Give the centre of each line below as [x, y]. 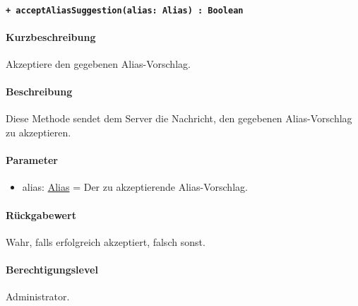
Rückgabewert [41, 214]
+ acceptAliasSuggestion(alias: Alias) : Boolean [125, 10]
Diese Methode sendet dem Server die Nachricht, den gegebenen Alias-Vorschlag [179, 118]
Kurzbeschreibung [51, 36]
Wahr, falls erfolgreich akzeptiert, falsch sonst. [106, 241]
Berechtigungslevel [52, 269]
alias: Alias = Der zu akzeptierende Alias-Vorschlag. [135, 187]
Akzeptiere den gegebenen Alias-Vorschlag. [98, 64]
